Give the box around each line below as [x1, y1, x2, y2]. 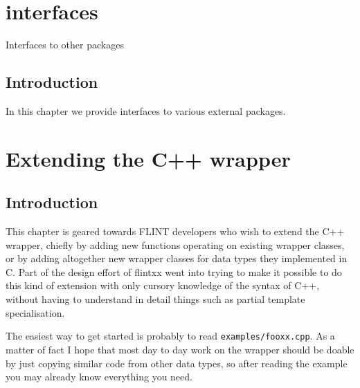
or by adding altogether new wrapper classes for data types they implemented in [6, 251, 348, 266]
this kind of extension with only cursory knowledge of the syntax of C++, [6, 278, 320, 293]
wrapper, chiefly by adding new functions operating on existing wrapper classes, [6, 237, 345, 252]
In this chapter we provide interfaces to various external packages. [6, 103, 286, 118]
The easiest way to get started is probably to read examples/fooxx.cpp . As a [6, 329, 335, 343]
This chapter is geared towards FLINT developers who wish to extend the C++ [6, 224, 345, 239]
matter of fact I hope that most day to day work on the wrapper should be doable [6, 342, 354, 356]
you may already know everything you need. [6, 369, 192, 384]
